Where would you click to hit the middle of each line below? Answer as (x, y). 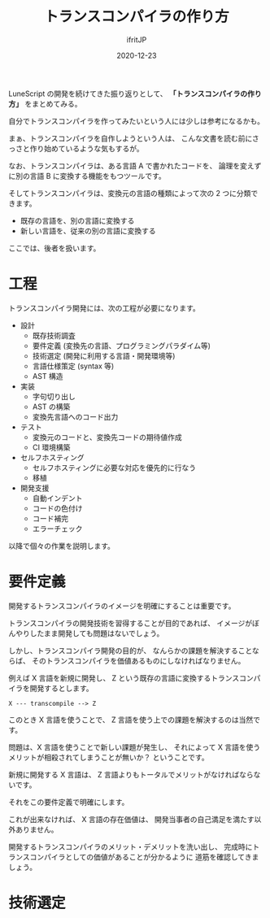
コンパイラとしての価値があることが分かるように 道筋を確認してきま (144, 857)
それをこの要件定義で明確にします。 (69, 802)
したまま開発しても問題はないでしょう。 (97, 633)
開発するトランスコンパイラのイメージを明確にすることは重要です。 (122, 606)
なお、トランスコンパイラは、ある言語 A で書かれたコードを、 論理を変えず (135, 165)
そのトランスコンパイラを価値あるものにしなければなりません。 (138, 660)
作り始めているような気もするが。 (87, 148)
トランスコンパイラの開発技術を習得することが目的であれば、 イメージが (131, 623)
